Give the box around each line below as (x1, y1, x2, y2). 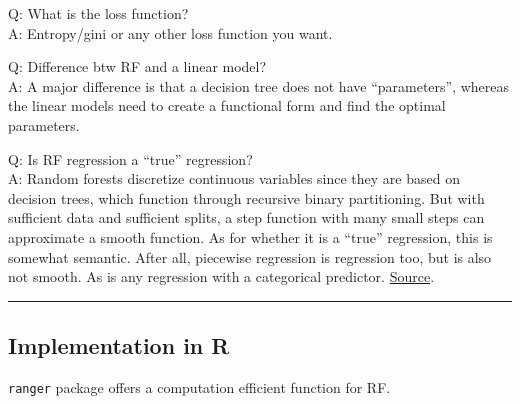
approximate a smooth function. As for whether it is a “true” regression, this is (8, 226, 493, 247)
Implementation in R (8, 330, 230, 361)
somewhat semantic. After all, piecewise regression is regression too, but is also (8, 246, 492, 267)
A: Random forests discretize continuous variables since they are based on (8, 168, 460, 189)
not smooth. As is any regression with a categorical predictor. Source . (8, 266, 435, 287)
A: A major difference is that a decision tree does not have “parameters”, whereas (8, 75, 510, 96)
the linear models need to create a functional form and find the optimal (8, 95, 446, 116)
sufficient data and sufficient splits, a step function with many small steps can (8, 207, 485, 228)
